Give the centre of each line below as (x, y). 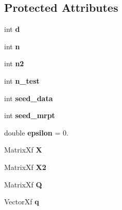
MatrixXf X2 (25, 167)
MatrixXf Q (23, 184)
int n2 (14, 63)
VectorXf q (22, 202)
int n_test (22, 80)
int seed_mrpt (30, 115)
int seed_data (29, 98)
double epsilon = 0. (36, 132)
